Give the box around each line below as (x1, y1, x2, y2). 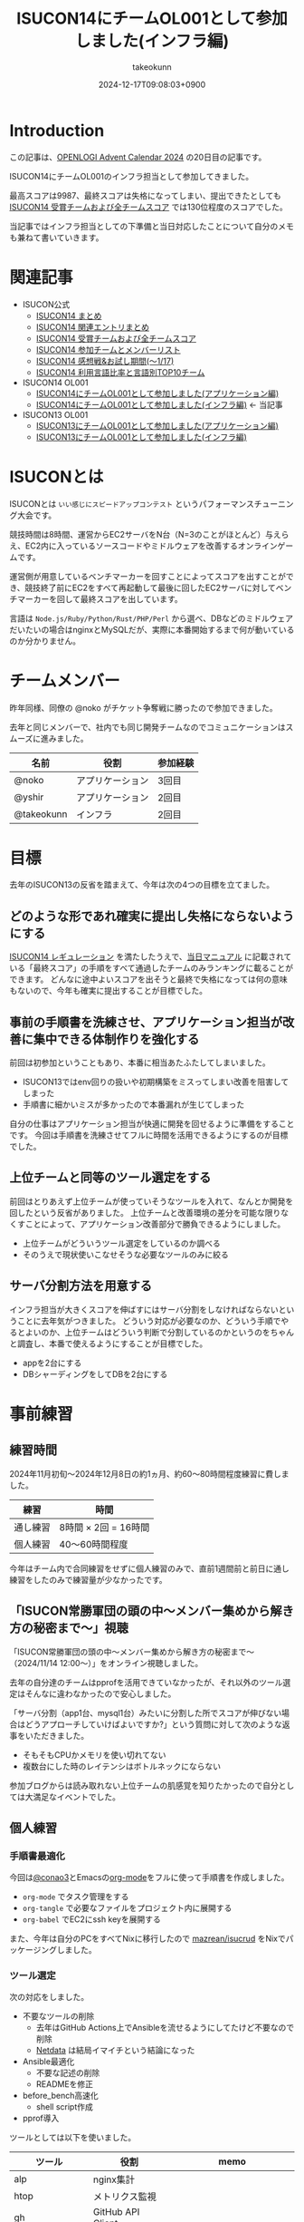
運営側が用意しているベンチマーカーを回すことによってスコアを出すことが (9, 570, 287, 581)
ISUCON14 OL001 (22, 377, 89, 388)
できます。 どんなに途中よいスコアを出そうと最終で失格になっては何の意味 (9, 974, 288, 985)
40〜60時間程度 (59, 1538, 128, 1550)
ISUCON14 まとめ (35, 310, 102, 321)
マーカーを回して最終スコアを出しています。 (16, 593, 183, 604)
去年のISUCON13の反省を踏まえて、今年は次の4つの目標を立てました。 (9, 879, 274, 890)
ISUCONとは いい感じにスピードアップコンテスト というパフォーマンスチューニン (9, 498, 294, 509)
